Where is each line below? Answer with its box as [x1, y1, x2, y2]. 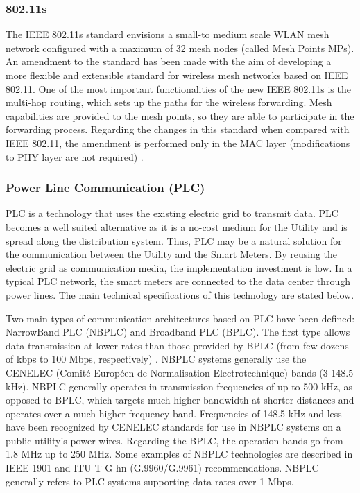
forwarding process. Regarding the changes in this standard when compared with [6, 122, 350, 137]
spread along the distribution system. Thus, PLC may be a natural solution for [6, 233, 342, 248]
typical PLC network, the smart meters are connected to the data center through [6, 274, 350, 288]
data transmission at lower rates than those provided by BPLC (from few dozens [6, 338, 349, 352]
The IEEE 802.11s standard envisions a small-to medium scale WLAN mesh [6, 27, 329, 42]
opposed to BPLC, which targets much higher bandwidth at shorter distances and [6, 392, 354, 407]
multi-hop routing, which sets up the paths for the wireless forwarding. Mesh [6, 95, 332, 110]
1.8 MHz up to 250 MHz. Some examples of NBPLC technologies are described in [6, 447, 353, 461]
